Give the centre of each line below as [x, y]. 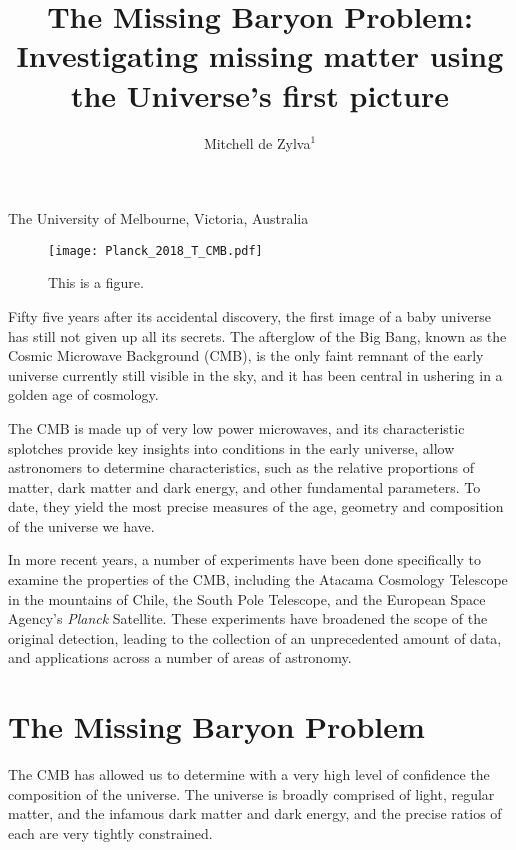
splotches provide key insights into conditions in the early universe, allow [231, 447]
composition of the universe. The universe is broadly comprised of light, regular [251, 793]
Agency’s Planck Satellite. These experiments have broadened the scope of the [248, 618]
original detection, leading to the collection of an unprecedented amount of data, [255, 637]
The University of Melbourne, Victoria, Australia [158, 218]
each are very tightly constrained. [110, 832]
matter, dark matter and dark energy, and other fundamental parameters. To [244, 486]
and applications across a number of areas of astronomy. [180, 657]
